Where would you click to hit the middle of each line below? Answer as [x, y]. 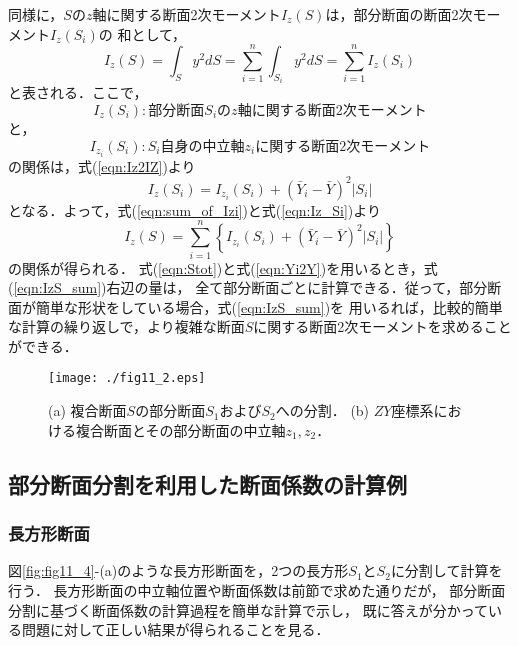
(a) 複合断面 [87, 410]
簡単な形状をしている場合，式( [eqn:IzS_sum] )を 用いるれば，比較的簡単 [269, 306]
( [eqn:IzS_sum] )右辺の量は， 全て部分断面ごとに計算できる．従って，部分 [248, 287]
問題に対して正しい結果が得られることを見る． [175, 629]
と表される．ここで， [78, 92]
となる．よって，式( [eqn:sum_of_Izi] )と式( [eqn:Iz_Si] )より [195, 209]
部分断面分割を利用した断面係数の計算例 [207, 483]
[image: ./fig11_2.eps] [127, 378]
